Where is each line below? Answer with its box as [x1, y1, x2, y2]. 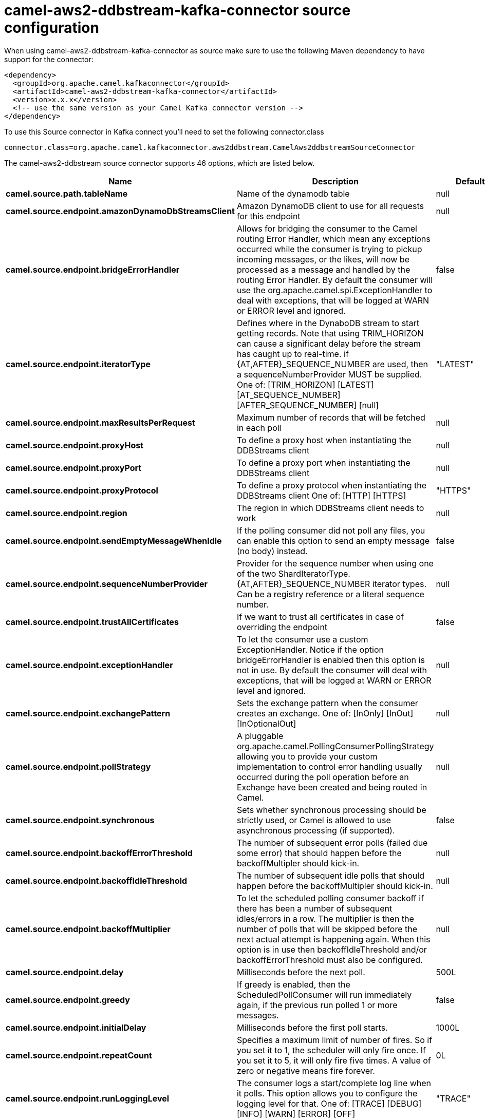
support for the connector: [4, 54, 94, 64]
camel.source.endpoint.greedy [6, 994, 130, 1005]
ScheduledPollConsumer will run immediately [236, 989, 412, 1000]
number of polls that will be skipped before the [236, 923, 417, 934]
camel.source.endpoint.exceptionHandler [6, 659, 173, 670]
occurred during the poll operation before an [236, 771, 409, 782]
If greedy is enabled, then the [236, 979, 350, 990]
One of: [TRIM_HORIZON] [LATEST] [236, 379, 374, 390]
